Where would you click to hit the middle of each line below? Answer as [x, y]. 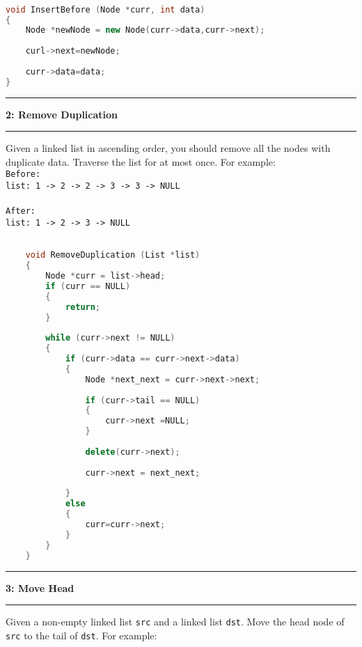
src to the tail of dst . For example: [81, 635]
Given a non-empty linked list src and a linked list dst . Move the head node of [175, 622]
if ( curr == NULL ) [88, 286]
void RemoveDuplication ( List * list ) [113, 255]
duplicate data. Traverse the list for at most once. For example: [141, 161]
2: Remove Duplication [62, 114]
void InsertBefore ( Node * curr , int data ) [105, 9]
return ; [83, 307]
